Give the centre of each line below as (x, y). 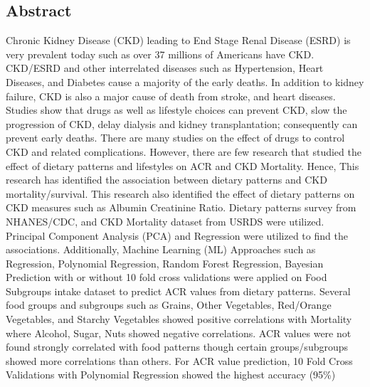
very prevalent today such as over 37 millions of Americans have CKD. (160, 54)
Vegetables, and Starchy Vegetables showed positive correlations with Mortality (179, 319)
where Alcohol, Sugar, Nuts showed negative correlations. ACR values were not (179, 333)
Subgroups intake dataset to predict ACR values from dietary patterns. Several (178, 291)
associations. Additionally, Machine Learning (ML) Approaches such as (161, 249)
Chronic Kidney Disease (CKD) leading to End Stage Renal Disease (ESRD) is (178, 40)
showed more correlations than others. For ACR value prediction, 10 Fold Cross (179, 360)
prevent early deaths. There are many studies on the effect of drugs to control (175, 138)
